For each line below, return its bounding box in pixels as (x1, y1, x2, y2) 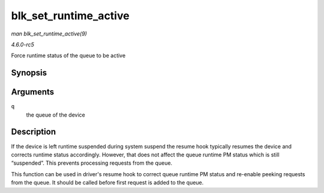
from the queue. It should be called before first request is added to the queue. (11, 179, 204, 186)
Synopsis (11, 68, 47, 78)
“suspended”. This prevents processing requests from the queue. (11, 159, 173, 167)
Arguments (11, 87, 55, 97)
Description (11, 127, 56, 137)
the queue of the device (26, 111, 85, 118)
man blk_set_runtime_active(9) (11, 30, 87, 37)
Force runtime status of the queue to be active (11, 52, 126, 60)
